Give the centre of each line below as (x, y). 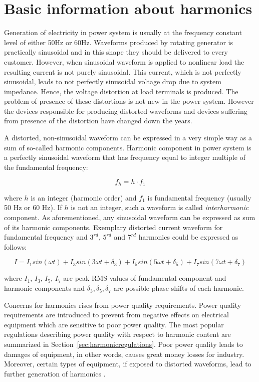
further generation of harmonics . (55, 373)
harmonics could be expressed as (188, 237)
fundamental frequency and (46, 237)
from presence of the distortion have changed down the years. (98, 121)
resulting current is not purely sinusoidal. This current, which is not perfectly (123, 71)
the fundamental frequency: (46, 167)
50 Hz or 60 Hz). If (33, 207)
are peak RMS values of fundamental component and (145, 278)
